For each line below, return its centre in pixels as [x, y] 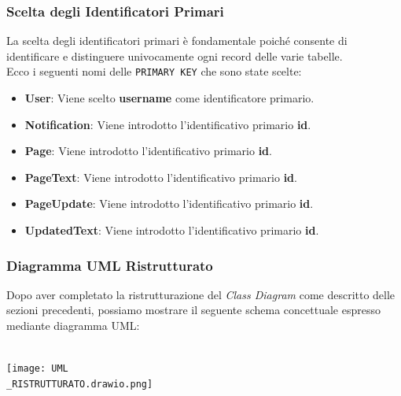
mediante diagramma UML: [73, 326]
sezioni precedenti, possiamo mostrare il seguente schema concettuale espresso [193, 310]
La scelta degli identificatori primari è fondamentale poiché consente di [177, 41]
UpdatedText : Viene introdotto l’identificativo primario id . [172, 230]
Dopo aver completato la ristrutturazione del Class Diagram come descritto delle [201, 294]
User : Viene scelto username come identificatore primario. [169, 98]
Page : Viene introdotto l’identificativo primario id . [148, 151]
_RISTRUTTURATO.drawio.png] [80, 384]
